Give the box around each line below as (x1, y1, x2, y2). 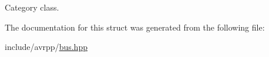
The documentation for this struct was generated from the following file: (5, 21, 265, 33)
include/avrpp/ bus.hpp (5, 41, 88, 53)
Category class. (5, 1, 59, 13)
